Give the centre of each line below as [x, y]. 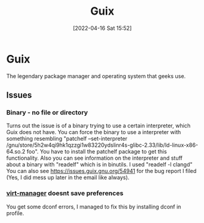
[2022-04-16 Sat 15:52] [102, 28]
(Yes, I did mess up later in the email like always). [68, 177]
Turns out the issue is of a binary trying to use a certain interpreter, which [98, 126]
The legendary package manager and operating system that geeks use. [96, 76]
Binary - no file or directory [47, 112]
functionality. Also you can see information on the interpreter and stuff [94, 158]
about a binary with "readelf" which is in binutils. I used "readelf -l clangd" [100, 165]
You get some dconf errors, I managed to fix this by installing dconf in [94, 207]
